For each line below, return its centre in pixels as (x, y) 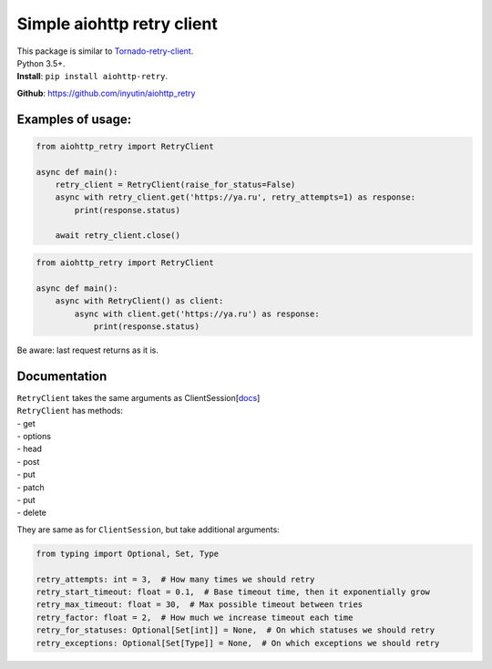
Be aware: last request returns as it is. (87, 350)
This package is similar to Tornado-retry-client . (105, 51)
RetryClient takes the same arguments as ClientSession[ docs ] (138, 397)
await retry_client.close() (118, 236)
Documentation (62, 376)
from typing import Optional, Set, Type (127, 553)
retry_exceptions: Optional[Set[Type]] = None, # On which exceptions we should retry (238, 643)
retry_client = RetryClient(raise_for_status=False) (175, 184)
